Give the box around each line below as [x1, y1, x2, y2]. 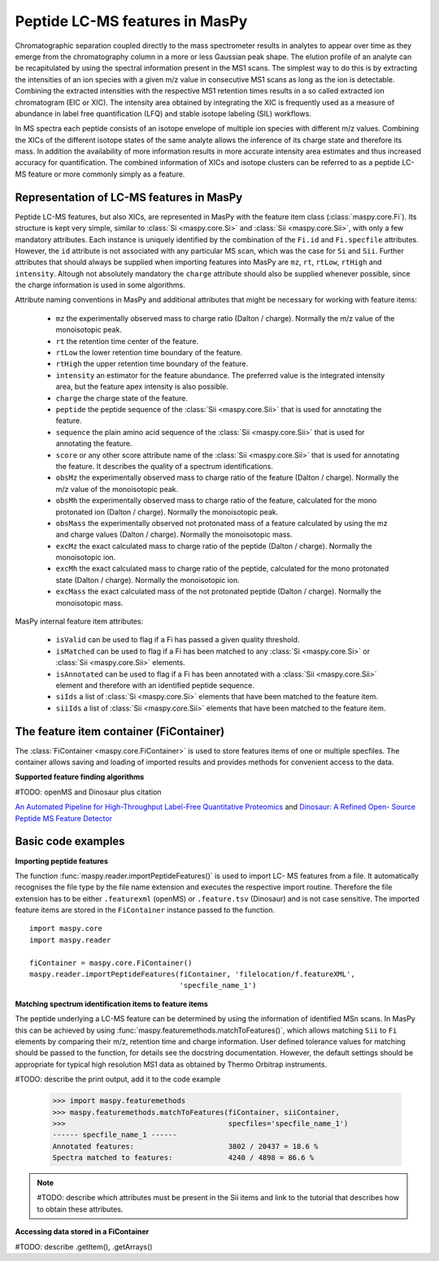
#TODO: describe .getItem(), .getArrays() [15, 1241, 153, 1251]
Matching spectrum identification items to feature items [15, 998, 209, 1008]
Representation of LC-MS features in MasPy [15, 190, 243, 204]
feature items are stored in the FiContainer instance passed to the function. [15, 905, 276, 915]
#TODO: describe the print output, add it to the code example [15, 1074, 221, 1085]
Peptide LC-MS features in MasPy [15, 12, 248, 30]
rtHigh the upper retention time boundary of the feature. [55, 359, 248, 369]
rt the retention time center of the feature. [55, 336, 199, 346]
